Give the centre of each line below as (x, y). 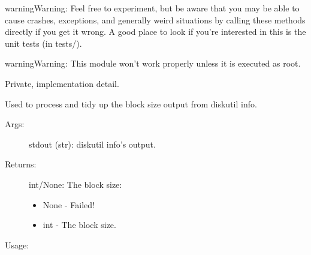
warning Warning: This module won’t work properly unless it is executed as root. (153, 63)
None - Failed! (69, 204)
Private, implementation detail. (62, 83)
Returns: (21, 164)
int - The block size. (79, 225)
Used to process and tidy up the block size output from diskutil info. (131, 103)
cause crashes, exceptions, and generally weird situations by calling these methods (155, 19)
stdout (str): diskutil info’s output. (92, 144)
